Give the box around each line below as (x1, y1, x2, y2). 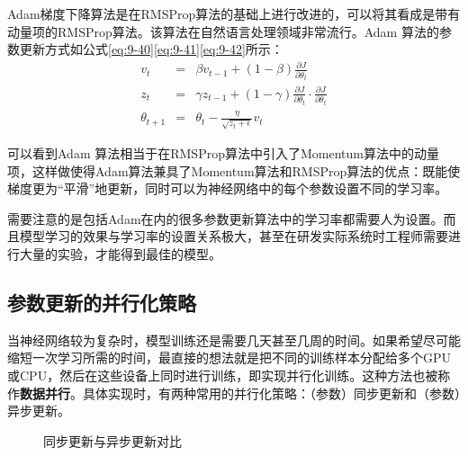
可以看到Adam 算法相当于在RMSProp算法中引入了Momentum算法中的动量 (7, 144, 439, 163)
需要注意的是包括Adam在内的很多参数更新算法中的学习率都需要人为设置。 (7, 209, 444, 228)
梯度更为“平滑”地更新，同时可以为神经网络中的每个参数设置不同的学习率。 (7, 179, 448, 198)
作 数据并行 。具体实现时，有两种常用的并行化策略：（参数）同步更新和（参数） (7, 383, 461, 402)
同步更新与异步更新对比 (43, 431, 182, 450)
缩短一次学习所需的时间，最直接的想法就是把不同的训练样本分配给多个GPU (7, 348, 452, 367)
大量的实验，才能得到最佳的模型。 (19, 245, 221, 264)
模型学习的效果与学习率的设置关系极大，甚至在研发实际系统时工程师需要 (19, 227, 448, 246)
